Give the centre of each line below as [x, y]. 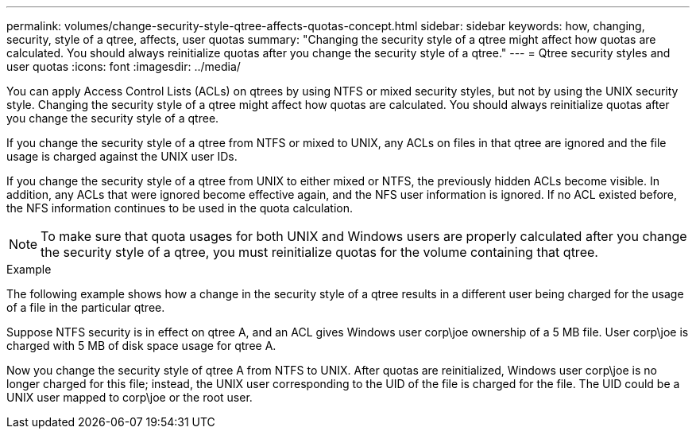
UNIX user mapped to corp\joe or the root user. [130, 397]
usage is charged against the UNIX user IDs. [122, 156]
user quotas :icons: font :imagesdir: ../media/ [124, 66]
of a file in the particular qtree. [86, 307]
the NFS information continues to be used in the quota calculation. [180, 208]
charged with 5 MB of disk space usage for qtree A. [141, 346]
